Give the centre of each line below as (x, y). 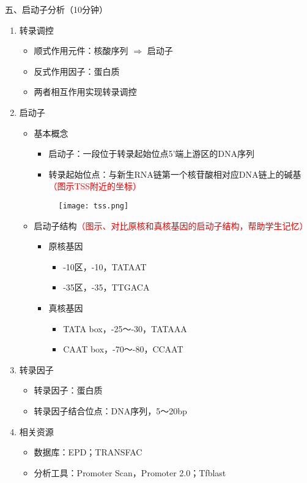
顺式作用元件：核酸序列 (81, 51)
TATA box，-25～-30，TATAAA (125, 328)
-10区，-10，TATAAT (105, 266)
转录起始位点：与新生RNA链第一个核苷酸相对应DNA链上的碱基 (175, 174)
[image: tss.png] (94, 206)
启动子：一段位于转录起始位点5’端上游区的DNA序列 (151, 154)
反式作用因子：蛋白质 (77, 71)
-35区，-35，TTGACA (106, 287)
